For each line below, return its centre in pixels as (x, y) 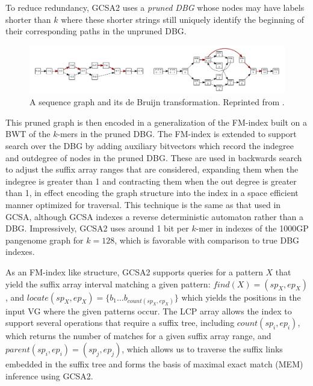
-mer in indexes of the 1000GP (252, 228)
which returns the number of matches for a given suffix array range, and (138, 336)
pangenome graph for (45, 240)
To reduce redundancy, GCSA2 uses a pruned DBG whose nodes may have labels (155, 7)
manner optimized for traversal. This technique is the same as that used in (143, 205)
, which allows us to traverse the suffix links (202, 348)
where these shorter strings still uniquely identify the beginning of (183, 19)
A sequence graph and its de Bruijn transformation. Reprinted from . (157, 102)
